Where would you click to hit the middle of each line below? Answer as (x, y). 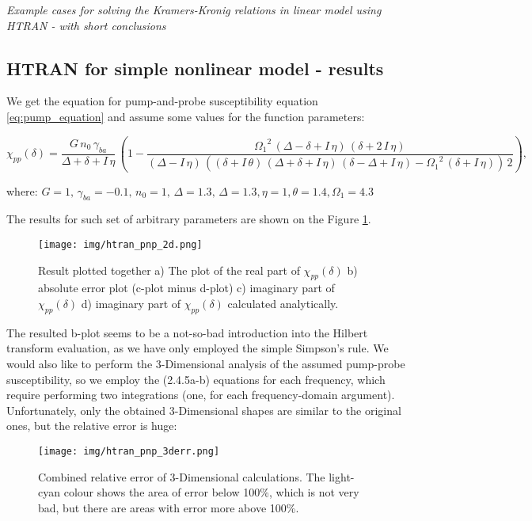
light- (342, 476)
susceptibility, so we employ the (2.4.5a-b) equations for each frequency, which (196, 379)
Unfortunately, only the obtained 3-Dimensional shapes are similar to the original (204, 410)
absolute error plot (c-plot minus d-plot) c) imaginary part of (186, 288)
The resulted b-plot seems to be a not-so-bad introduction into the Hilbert (187, 332)
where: (22, 190)
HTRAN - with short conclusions (86, 25)
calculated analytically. (283, 303)
